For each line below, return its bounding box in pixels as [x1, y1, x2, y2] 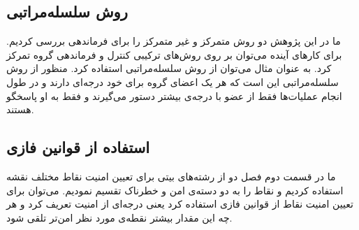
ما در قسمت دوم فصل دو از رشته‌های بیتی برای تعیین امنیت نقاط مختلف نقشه [6, 168, 336, 183]
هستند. [6, 102, 34, 117]
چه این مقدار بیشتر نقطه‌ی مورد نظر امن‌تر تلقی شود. [6, 210, 233, 224]
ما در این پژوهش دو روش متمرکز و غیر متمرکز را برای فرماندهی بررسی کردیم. [6, 34, 341, 48]
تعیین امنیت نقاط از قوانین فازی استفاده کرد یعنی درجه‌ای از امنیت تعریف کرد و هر [6, 196, 353, 211]
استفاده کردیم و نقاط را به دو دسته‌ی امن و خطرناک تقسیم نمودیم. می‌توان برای [6, 182, 344, 197]
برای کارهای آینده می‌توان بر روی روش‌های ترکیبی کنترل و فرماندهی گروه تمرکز [6, 47, 342, 62]
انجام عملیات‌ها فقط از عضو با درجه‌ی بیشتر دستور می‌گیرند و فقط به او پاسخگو [6, 88, 342, 103]
